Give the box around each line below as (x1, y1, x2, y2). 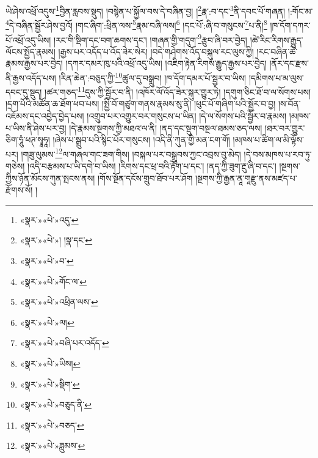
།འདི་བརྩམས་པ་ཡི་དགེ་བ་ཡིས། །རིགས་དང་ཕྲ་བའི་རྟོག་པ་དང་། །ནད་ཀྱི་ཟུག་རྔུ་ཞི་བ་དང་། (27, 160, 276, 172)
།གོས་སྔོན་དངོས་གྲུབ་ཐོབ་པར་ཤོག (97, 171, 193, 184)
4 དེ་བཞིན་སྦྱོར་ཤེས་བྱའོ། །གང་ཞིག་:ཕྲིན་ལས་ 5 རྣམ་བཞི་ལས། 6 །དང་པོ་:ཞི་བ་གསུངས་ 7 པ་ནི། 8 (5, 17, 267, 31)
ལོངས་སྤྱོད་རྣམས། (5, 45, 56, 57)
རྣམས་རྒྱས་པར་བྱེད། (5, 57, 63, 70)
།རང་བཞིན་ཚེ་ (256, 45, 298, 57)
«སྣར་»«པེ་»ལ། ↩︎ (20, 316, 74, 328)
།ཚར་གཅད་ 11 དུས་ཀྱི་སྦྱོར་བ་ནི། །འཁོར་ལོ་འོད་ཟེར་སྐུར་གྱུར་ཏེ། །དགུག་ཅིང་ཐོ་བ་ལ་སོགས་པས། (45, 84, 311, 98)
